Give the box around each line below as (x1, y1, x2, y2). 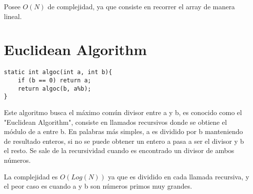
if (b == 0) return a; (18, 77, 91, 84)
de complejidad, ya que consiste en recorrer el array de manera (47, 1, 235, 11)
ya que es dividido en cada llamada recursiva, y (108, 171, 250, 181)
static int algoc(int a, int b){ (4, 69, 112, 76)
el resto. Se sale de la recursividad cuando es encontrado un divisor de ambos (4, 145, 234, 155)
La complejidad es (4, 171, 58, 181)
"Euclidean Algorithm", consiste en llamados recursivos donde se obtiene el (4, 116, 227, 127)
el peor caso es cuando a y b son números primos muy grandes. (4, 181, 192, 191)
